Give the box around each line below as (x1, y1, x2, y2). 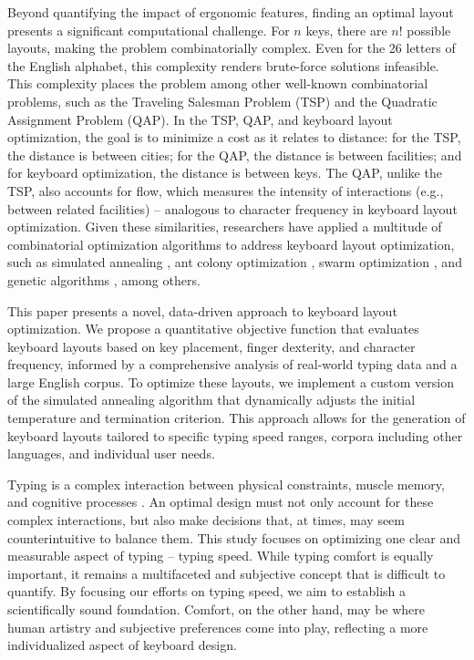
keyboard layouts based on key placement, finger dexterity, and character (7, 336, 416, 356)
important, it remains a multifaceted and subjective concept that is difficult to (7, 563, 446, 583)
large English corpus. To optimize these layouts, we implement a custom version (7, 372, 454, 391)
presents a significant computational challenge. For (7, 20, 290, 39)
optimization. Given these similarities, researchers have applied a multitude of (7, 217, 442, 236)
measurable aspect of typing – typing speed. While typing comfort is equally (7, 546, 434, 565)
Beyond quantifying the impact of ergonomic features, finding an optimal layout (7, 3, 454, 21)
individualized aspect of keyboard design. (7, 635, 237, 655)
